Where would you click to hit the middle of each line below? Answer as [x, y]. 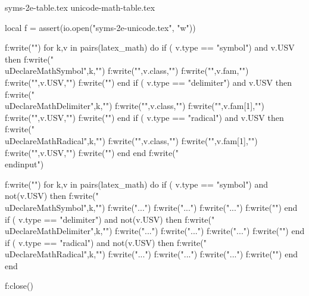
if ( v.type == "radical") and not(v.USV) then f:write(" [106, 242]
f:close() [19, 286]
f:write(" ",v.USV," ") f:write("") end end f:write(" [92, 152]
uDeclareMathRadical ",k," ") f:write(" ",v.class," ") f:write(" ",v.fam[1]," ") [131, 140]
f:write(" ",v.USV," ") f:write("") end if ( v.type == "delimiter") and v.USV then [148, 82]
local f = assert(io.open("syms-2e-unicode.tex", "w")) [100, 27]
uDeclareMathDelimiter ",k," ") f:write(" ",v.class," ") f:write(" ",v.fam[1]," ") [135, 106]
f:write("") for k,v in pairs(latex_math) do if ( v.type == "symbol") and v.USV [150, 47]
